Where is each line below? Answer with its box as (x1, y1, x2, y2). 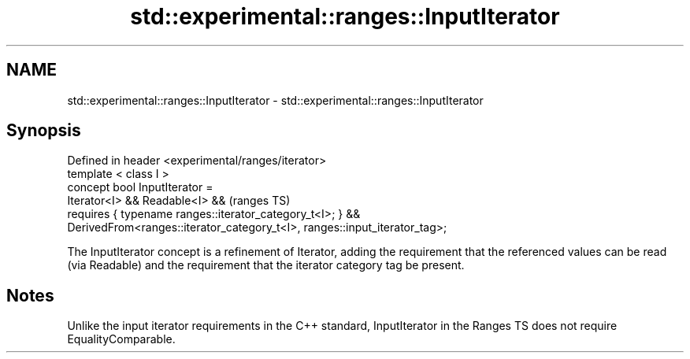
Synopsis (6, 120, 81, 141)
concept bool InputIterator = (67, 180, 213, 194)
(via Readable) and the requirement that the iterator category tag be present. (67, 258, 465, 272)
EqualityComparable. (67, 332, 176, 346)
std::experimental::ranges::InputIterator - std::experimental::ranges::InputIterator (67, 93, 484, 107)
